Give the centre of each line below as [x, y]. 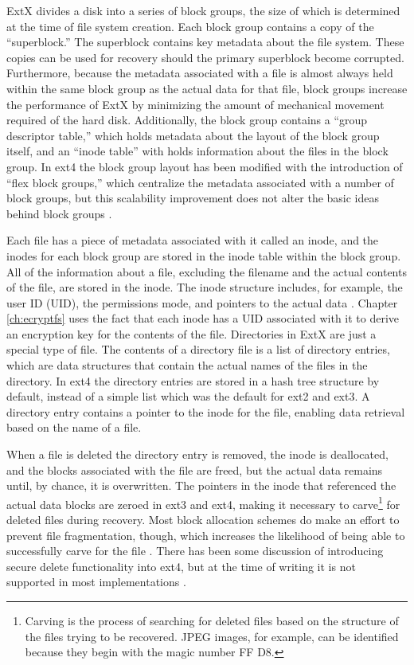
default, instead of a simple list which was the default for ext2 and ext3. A [188, 396]
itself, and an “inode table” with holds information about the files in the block [197, 151]
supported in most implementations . [96, 582]
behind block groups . [59, 213]
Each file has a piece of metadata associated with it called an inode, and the [193, 240]
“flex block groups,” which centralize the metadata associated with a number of [200, 182]
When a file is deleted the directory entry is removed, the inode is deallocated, [197, 454]
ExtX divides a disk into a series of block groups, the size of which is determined [203, 10]
